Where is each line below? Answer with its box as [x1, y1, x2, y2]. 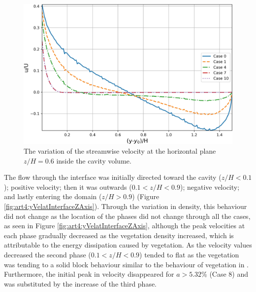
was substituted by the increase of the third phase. [4, 278, 157, 289]
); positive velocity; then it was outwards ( [4, 181, 132, 192]
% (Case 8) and [201, 269, 249, 279]
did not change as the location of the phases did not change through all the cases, [4, 210, 251, 221]
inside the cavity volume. [56, 155, 131, 166]
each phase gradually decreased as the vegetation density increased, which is [4, 230, 234, 240]
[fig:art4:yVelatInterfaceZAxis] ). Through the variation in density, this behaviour [4, 201, 247, 211]
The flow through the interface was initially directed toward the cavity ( [4, 172, 222, 182]
